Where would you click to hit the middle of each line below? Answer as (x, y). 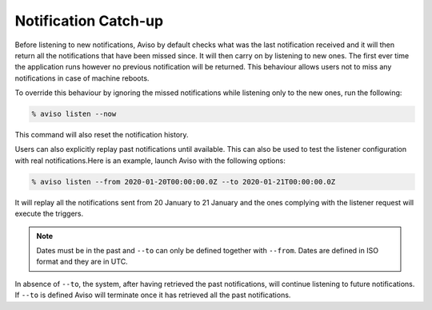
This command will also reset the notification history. (102, 135)
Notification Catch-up (89, 21)
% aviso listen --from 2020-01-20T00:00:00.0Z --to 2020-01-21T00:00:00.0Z (184, 181)
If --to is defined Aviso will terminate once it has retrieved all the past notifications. (153, 295)
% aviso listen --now (74, 114)
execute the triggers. (49, 214)
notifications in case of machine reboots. (82, 78)
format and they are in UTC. (82, 262)
